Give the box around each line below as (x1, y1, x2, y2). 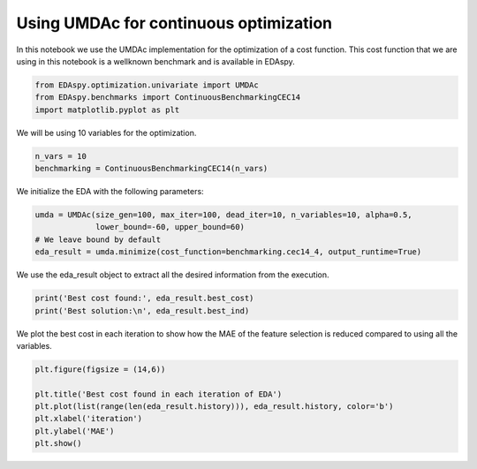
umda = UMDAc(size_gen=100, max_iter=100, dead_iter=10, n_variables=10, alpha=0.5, (34, 210, 413, 220)
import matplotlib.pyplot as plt (34, 104, 180, 115)
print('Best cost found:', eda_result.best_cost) (34, 293, 254, 304)
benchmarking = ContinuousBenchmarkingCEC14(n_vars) (34, 163, 269, 174)
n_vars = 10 (34, 151, 87, 161)
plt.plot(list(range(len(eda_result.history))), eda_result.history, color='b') (34, 402, 394, 412)
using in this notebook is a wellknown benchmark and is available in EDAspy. (16, 56, 295, 66)
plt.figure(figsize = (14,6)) (34, 364, 166, 374)
